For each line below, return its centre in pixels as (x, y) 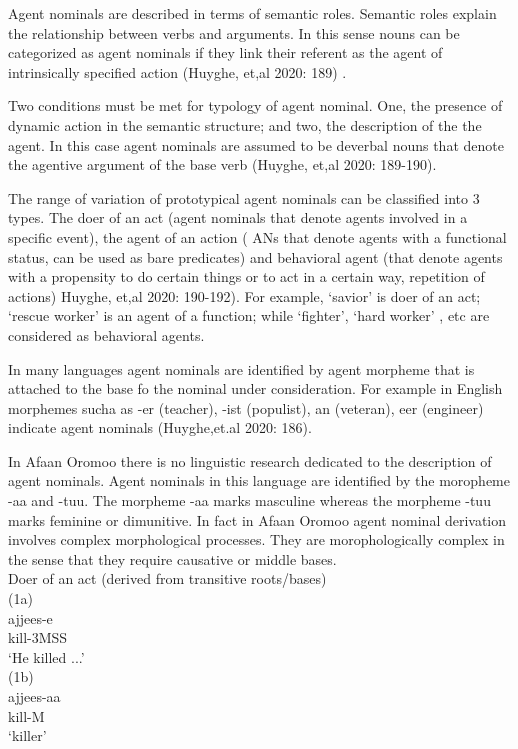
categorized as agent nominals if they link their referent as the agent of (225, 52)
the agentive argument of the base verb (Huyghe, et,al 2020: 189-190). (222, 164)
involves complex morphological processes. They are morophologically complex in (256, 539)
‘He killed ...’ (46, 656)
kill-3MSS (38, 637)
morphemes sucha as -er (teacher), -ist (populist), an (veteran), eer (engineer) (246, 407)
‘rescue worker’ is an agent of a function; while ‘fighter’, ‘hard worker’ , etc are (249, 315)
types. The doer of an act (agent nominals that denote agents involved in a (238, 217)
